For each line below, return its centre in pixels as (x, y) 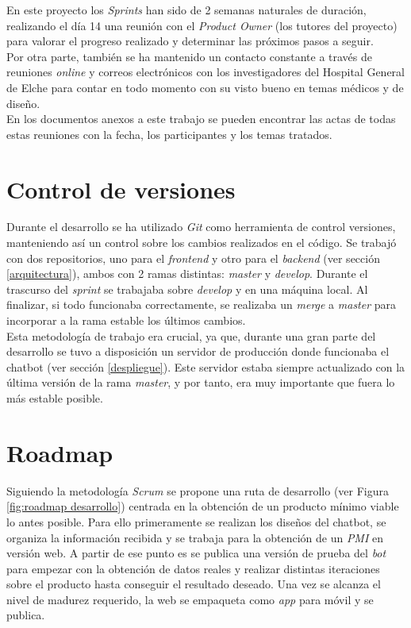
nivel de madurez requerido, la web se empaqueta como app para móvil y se (190, 599)
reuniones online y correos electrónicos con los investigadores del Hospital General (205, 72)
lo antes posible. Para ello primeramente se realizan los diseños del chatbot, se (196, 521)
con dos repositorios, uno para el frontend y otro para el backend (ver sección (193, 258)
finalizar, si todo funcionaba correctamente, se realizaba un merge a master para (202, 304)
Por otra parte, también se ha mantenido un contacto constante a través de (189, 56)
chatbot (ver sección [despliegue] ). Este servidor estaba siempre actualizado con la (206, 366)
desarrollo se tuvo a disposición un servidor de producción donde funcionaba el (198, 351)
